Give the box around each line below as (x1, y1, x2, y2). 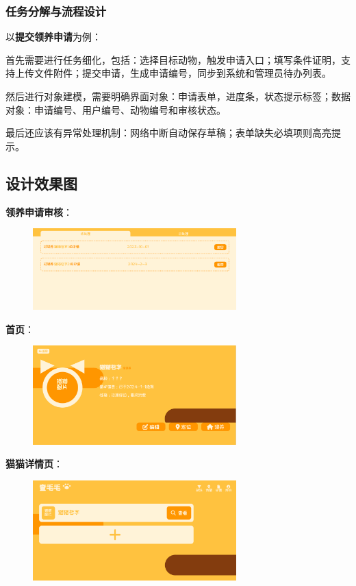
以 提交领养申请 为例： (5, 29, 101, 44)
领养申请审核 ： (5, 204, 73, 219)
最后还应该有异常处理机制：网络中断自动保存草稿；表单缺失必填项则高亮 (5, 125, 331, 140)
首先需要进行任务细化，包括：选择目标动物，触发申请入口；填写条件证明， (5, 52, 341, 66)
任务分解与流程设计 (5, 2, 107, 19)
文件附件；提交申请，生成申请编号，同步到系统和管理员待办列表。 (34, 66, 331, 80)
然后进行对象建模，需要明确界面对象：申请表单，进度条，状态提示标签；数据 (5, 89, 351, 103)
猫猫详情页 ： (5, 456, 63, 471)
